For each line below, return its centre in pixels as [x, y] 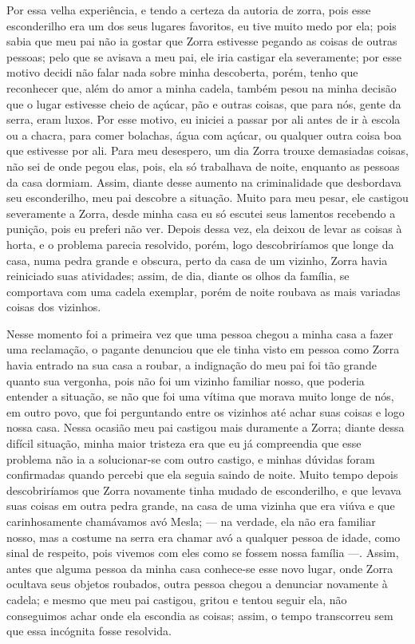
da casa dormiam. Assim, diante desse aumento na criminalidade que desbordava [204, 182]
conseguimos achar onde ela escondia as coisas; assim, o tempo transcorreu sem [200, 615]
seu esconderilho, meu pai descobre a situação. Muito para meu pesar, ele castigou [207, 198]
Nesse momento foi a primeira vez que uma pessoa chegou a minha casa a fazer [200, 333]
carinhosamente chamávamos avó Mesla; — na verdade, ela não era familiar [191, 521]
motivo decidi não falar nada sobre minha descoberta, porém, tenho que [182, 72]
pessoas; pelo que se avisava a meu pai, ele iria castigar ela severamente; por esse [204, 56]
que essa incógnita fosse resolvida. [89, 631]
